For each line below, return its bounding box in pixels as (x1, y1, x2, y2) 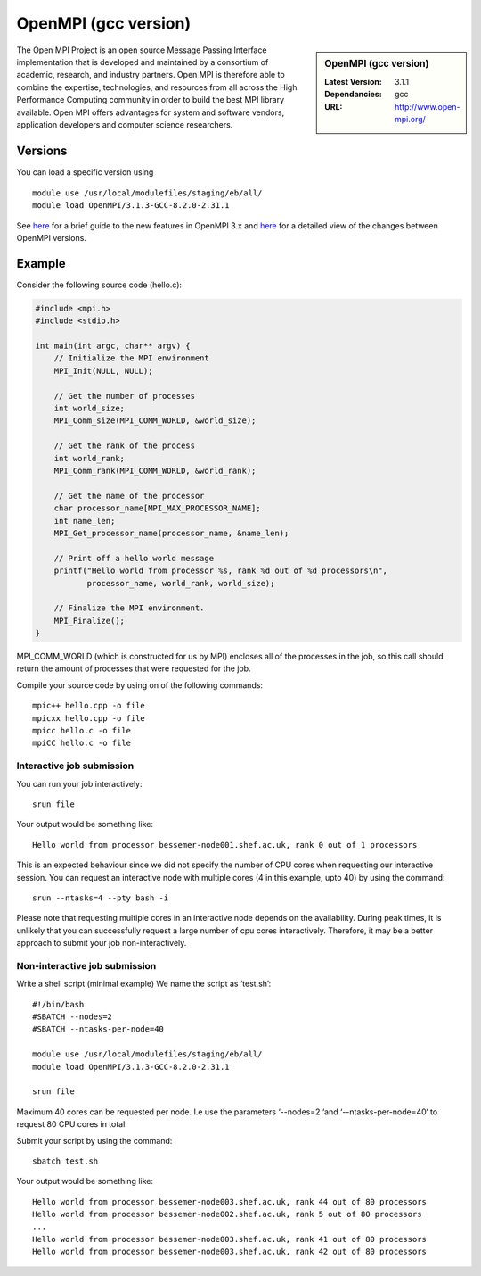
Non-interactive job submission (16, 959, 157, 972)
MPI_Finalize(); (53, 616, 125, 626)
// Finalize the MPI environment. (53, 603, 205, 613)
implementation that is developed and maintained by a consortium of (16, 56, 269, 67)
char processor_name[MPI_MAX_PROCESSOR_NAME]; (53, 503, 262, 513)
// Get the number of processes (53, 391, 196, 401)
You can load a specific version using (16, 167, 154, 178)
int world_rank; (53, 453, 125, 463)
